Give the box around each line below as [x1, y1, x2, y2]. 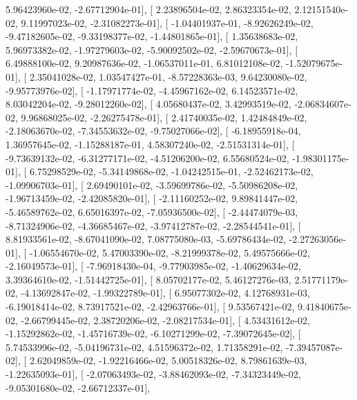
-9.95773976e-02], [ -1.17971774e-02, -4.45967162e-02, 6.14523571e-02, [6, 83, 298, 97]
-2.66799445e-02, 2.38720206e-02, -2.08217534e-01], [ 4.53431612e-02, [21, 312, 310, 327]
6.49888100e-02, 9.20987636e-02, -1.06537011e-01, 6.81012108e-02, [6, 56, 283, 70]
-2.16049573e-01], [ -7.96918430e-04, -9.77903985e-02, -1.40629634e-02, [6, 259, 301, 273]
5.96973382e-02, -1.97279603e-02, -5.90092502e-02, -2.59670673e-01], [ [6, 42, 298, 57]
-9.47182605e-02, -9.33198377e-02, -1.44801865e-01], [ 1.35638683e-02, [6, 29, 298, 43]
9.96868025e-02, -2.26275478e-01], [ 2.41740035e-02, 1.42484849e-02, [21, 110, 307, 124]
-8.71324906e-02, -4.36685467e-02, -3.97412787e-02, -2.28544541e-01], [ [6, 218, 301, 232]
